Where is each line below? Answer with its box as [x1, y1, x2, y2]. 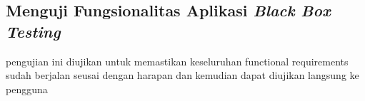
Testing [6, 20, 61, 42]
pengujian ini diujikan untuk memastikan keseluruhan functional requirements [6, 53, 349, 68]
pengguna [6, 81, 48, 96]
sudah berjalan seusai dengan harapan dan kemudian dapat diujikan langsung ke [6, 68, 359, 83]
